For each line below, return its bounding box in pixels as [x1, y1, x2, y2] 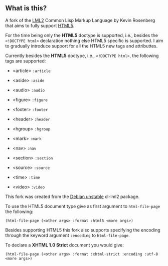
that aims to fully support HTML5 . [5, 22, 75, 28]
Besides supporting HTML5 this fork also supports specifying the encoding [5, 227, 160, 233]
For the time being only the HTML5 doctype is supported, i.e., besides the [5, 32, 158, 38]
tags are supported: [5, 57, 46, 64]
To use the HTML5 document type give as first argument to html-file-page [5, 203, 160, 209]
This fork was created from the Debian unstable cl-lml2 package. [5, 193, 140, 199]
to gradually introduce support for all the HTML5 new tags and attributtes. [5, 42, 158, 49]
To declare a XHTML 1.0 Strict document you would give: [5, 242, 124, 248]
